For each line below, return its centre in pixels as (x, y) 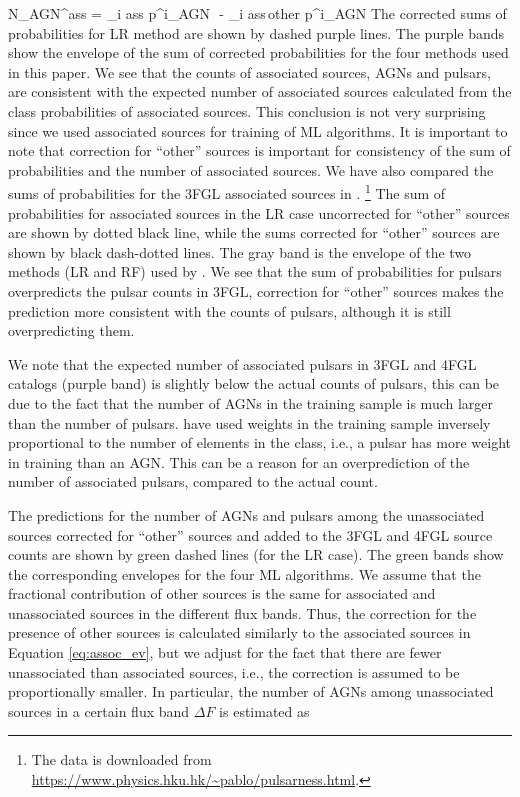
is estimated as (264, 710)
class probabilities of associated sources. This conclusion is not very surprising (247, 110)
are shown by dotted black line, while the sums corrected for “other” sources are (254, 232)
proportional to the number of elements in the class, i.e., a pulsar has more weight (260, 442)
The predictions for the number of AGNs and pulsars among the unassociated (246, 514)
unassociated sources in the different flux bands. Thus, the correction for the (242, 612)
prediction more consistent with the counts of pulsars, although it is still (229, 310)
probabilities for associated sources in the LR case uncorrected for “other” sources (259, 212)
